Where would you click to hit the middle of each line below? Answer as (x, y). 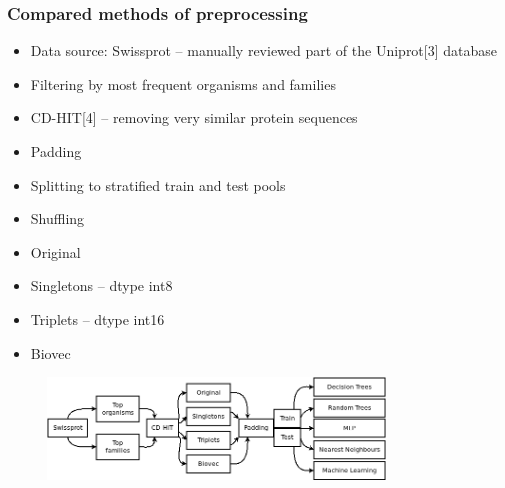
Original (55, 251)
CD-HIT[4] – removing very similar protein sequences (194, 117)
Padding (56, 151)
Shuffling (57, 218)
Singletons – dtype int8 (101, 285)
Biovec (50, 352)
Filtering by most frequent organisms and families (183, 83)
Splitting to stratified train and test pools (158, 184)
